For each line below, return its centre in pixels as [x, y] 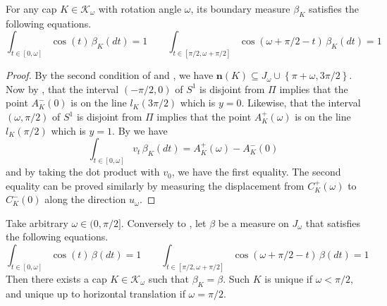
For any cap [31, 8]
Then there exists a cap [56, 278]
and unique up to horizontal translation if [96, 293]
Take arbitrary [37, 222]
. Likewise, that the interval [301, 103]
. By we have [140, 130]
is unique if [288, 278]
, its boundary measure [240, 8]
